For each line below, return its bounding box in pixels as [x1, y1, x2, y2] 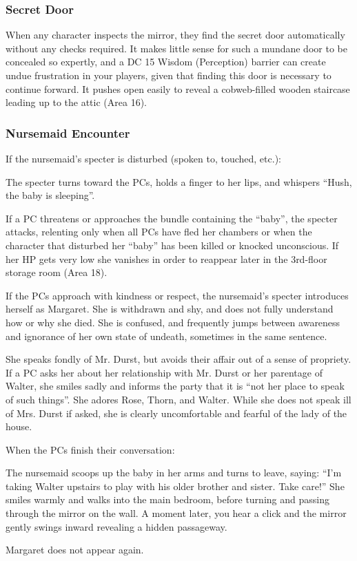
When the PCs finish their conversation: [6, 442, 175, 456]
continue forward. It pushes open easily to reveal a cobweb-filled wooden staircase [6, 81, 350, 96]
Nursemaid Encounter [6, 124, 130, 141]
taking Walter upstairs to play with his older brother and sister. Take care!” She [6, 478, 345, 493]
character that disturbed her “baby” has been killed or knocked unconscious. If [6, 237, 339, 252]
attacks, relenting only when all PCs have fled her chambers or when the [6, 224, 312, 239]
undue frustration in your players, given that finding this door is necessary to [6, 68, 331, 82]
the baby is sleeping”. [6, 188, 95, 202]
